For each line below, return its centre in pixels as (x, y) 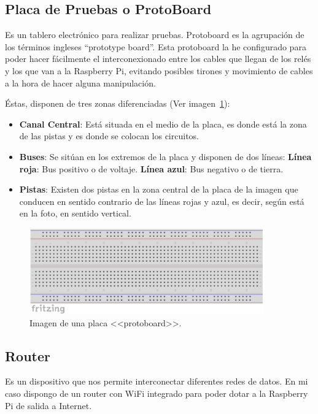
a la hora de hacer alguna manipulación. (80, 82)
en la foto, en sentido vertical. (75, 213)
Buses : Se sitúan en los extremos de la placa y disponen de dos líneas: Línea (165, 156)
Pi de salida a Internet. (48, 405)
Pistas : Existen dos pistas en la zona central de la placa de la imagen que (159, 189)
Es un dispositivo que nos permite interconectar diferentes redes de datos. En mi (157, 381)
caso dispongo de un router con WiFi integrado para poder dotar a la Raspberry (157, 393)
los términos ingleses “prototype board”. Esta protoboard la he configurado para (156, 46)
